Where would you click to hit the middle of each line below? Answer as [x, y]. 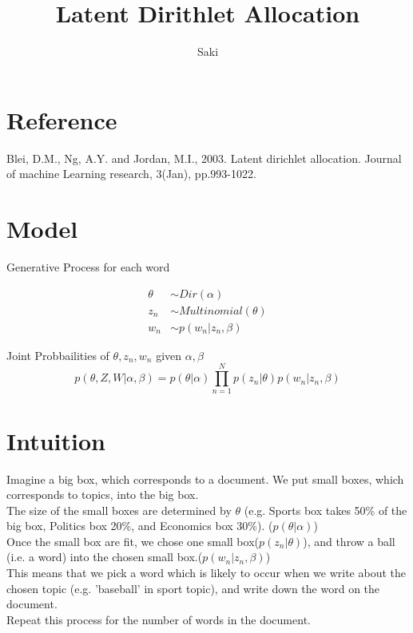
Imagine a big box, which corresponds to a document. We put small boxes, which [205, 479]
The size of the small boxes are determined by [119, 510]
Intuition [56, 440]
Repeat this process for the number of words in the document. [159, 619]
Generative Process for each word [88, 266]
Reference [62, 119]
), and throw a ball [349, 541]
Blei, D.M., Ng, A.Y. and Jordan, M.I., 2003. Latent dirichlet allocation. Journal [204, 158]
